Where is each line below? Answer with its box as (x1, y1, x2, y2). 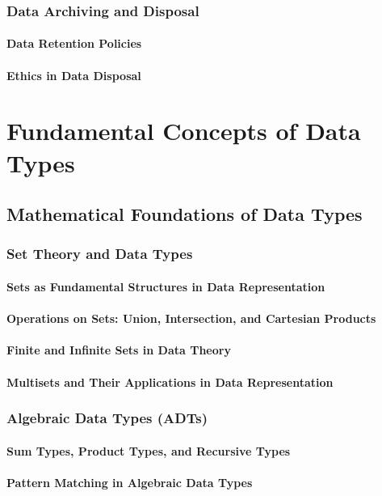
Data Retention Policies (6, 35, 142, 52)
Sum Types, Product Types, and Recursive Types (6, 442, 291, 459)
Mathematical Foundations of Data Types (6, 201, 363, 227)
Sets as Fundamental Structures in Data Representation (6, 278, 325, 295)
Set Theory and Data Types (6, 244, 193, 264)
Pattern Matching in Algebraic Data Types (6, 473, 253, 490)
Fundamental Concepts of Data (6, 114, 361, 147)
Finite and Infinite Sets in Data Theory (6, 341, 231, 358)
